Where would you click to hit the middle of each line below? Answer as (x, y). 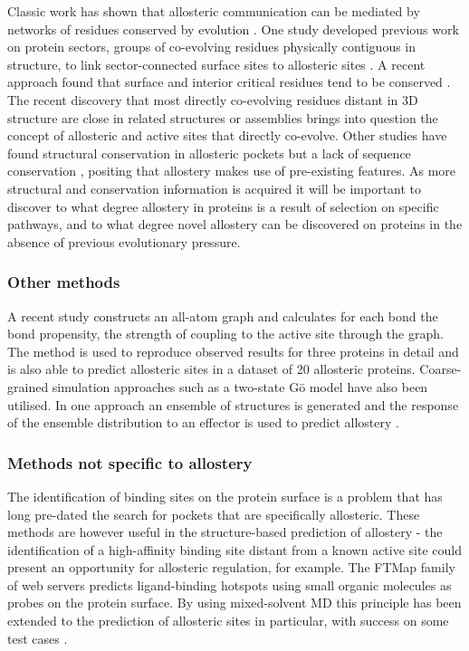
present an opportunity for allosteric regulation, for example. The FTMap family (231, 567)
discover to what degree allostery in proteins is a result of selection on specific (223, 206)
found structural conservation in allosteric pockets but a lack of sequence (209, 153)
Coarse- (440, 369)
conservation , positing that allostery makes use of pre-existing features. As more (232, 171)
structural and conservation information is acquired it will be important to (215, 188)
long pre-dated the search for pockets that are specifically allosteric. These (214, 514)
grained (28, 386)
